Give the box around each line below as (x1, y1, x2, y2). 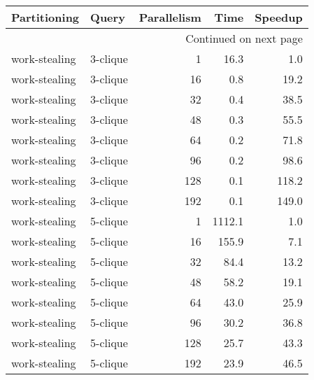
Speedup (255, 9, 303, 25)
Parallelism (138, 9, 201, 25)
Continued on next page (185, 30, 303, 46)
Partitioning (11, 9, 80, 25)
